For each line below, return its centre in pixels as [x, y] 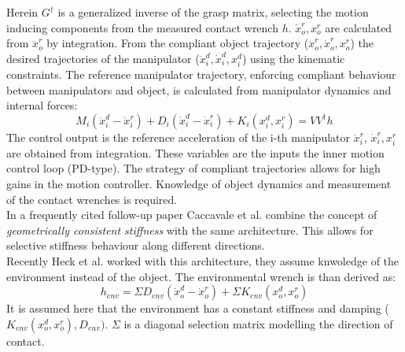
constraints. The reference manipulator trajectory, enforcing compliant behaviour [201, 74]
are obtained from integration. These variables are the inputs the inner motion [195, 152]
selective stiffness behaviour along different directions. [136, 245]
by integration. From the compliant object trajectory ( [178, 43]
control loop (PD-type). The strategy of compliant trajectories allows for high [193, 168]
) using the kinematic [293, 58]
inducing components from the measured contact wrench [142, 27]
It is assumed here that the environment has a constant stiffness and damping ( [198, 308]
